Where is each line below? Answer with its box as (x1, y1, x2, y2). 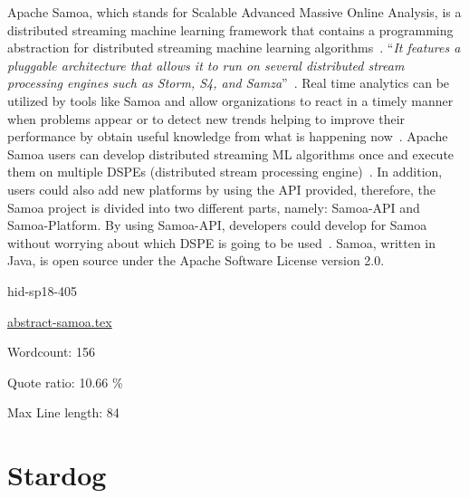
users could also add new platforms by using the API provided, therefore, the (7, 179, 435, 198)
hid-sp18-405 (7, 281, 78, 300)
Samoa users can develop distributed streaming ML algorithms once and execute (7, 144, 455, 163)
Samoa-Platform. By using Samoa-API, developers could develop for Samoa (7, 215, 427, 235)
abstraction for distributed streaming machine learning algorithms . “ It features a (7, 38, 461, 57)
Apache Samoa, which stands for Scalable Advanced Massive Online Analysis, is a (7, 3, 462, 21)
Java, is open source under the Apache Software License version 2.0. (7, 251, 385, 270)
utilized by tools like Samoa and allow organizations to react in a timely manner (7, 91, 454, 110)
